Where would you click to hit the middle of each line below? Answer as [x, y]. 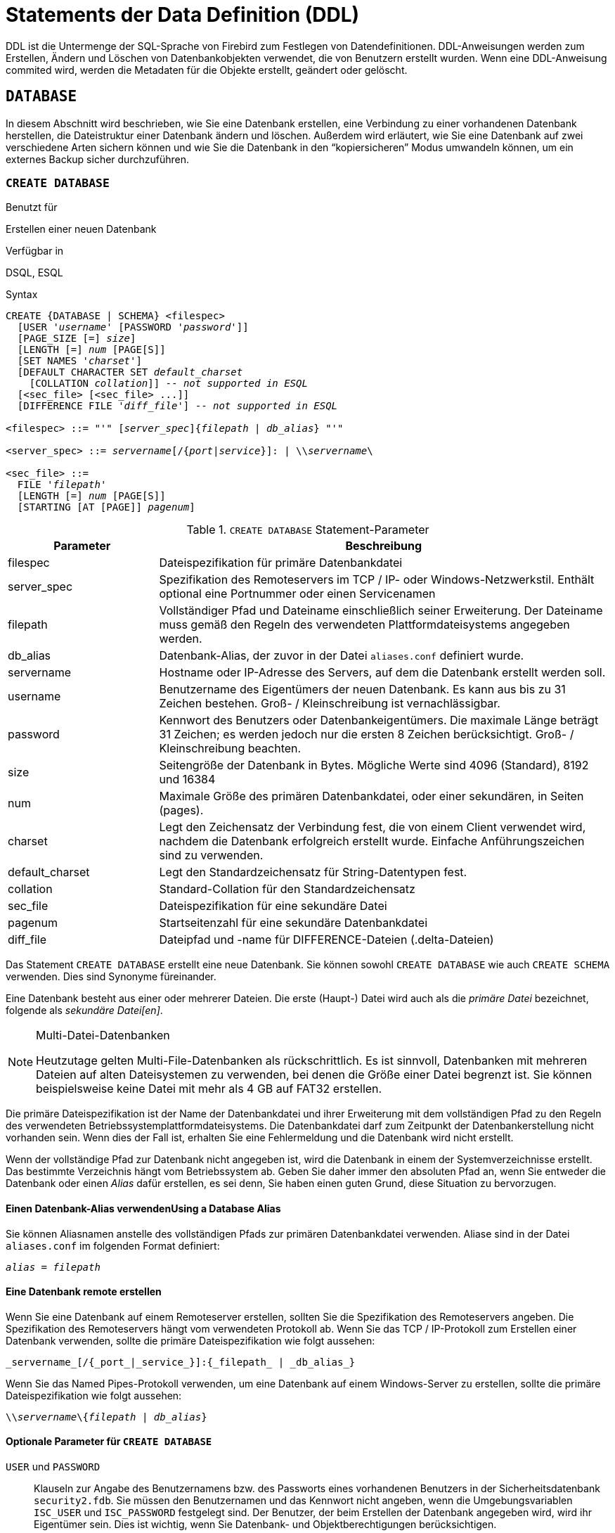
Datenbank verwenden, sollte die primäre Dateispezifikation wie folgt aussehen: [190, 1340]
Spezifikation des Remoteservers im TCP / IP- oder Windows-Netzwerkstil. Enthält [377, 580]
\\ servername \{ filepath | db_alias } [106, 1417]
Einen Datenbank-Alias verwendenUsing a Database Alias [143, 1208]
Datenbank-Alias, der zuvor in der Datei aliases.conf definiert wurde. [342, 656]
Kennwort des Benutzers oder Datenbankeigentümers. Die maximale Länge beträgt [379, 720]
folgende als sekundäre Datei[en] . [84, 1011]
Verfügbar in [35, 251]
